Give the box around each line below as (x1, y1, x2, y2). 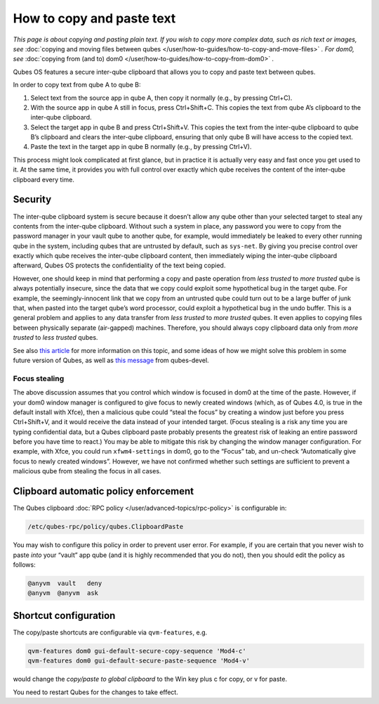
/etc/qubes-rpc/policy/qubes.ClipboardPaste (27, 523, 184, 531)
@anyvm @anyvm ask (27, 589, 98, 597)
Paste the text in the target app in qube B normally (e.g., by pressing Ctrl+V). (30, 143, 252, 151)
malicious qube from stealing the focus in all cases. (13, 467, 161, 475)
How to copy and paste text (13, 11, 176, 26)
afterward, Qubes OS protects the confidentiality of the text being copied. (13, 261, 226, 270)
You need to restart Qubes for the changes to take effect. (13, 688, 178, 696)
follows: (13, 560, 36, 569)
